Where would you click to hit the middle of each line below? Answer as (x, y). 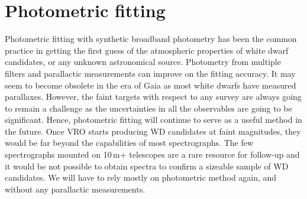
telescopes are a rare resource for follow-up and (214, 154)
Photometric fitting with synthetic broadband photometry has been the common (151, 39)
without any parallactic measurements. (75, 189)
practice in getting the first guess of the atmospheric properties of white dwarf (147, 50)
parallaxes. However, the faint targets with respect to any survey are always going (153, 97)
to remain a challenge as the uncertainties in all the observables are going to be (148, 108)
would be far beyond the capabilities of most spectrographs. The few (129, 143)
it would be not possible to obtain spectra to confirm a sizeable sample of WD (147, 166)
